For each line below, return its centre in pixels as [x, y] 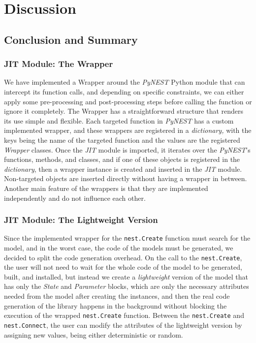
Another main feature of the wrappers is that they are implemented [106, 188]
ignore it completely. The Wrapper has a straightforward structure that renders [124, 111]
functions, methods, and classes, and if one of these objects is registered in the [122, 159]
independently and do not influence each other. [75, 198]
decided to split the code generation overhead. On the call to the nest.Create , [123, 257]
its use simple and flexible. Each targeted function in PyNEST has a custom [119, 120]
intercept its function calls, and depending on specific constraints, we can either [124, 91]
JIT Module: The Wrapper [59, 64]
